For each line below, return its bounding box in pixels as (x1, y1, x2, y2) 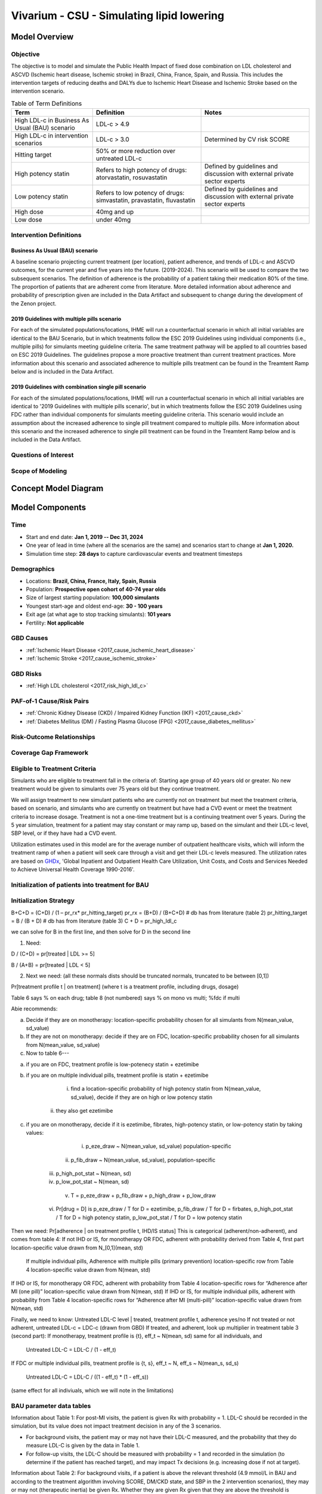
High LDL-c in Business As (14, 117, 89, 125)
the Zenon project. (11, 299, 57, 307)
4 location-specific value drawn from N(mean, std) (26, 1266, 151, 1273)
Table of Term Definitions (11, 99, 82, 108)
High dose (14, 208, 44, 216)
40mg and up (95, 208, 134, 216)
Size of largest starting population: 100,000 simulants (26, 594, 160, 601)
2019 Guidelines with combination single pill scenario (11, 383, 146, 391)
